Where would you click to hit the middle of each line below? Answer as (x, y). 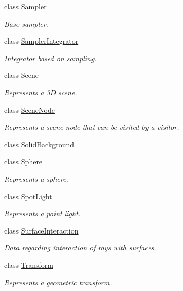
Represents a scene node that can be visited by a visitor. (92, 127)
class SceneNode (30, 110)
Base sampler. (26, 23)
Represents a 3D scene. (41, 92)
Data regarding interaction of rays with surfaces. (80, 248)
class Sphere (23, 161)
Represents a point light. (42, 213)
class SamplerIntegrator (41, 41)
